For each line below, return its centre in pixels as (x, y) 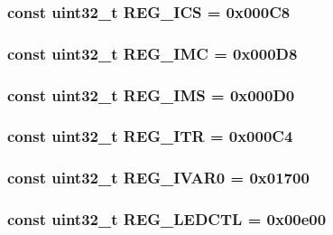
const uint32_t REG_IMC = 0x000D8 (153, 53)
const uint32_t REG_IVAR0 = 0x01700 (158, 178)
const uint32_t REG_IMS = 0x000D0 (151, 94)
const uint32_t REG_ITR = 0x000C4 (150, 136)
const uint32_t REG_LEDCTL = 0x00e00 (167, 219)
